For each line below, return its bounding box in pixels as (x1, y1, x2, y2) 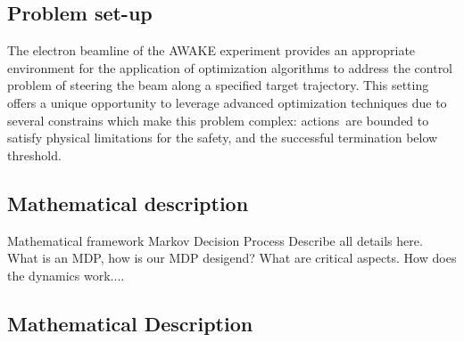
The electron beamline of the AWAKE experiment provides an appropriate (7, 41, 416, 60)
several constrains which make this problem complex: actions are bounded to (7, 110, 429, 129)
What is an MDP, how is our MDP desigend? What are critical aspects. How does (7, 248, 457, 267)
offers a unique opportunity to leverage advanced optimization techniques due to (7, 93, 447, 111)
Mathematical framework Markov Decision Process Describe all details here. (7, 231, 423, 249)
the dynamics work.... (7, 265, 125, 284)
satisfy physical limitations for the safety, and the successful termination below (7, 128, 438, 147)
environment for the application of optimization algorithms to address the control (7, 58, 453, 77)
